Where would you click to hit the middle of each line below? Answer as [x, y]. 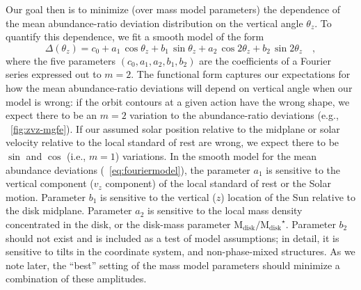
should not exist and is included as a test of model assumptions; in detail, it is [173, 237]
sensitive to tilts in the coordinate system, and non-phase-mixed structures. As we [180, 251]
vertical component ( [50, 183]
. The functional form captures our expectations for [241, 74]
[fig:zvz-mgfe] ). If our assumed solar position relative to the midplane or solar [175, 128]
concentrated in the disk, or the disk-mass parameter [118, 224]
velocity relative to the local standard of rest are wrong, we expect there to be [173, 142]
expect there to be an [51, 115]
